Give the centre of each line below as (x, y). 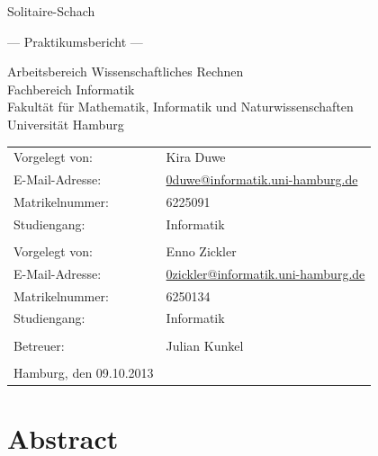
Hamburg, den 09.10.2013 (84, 372)
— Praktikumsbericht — (75, 41)
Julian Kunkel (205, 345)
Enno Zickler (201, 250)
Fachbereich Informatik (71, 89)
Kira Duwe (196, 157)
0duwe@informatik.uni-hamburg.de (262, 179)
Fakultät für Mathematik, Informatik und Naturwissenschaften (180, 107)
